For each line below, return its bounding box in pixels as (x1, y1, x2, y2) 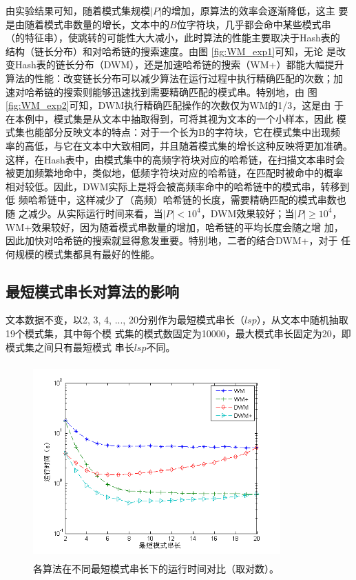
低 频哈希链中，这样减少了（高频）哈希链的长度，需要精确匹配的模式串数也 (6, 192, 346, 207)
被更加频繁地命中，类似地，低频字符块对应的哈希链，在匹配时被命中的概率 (6, 166, 343, 180)
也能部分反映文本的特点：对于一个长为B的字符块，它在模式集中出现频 (24, 125, 340, 139)
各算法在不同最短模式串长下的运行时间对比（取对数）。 (33, 561, 279, 576)
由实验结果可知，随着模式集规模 (6, 3, 150, 17)
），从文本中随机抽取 (256, 312, 348, 327)
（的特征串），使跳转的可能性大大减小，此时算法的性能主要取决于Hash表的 (6, 30, 340, 45)
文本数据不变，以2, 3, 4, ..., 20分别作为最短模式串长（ (6, 312, 244, 327)
